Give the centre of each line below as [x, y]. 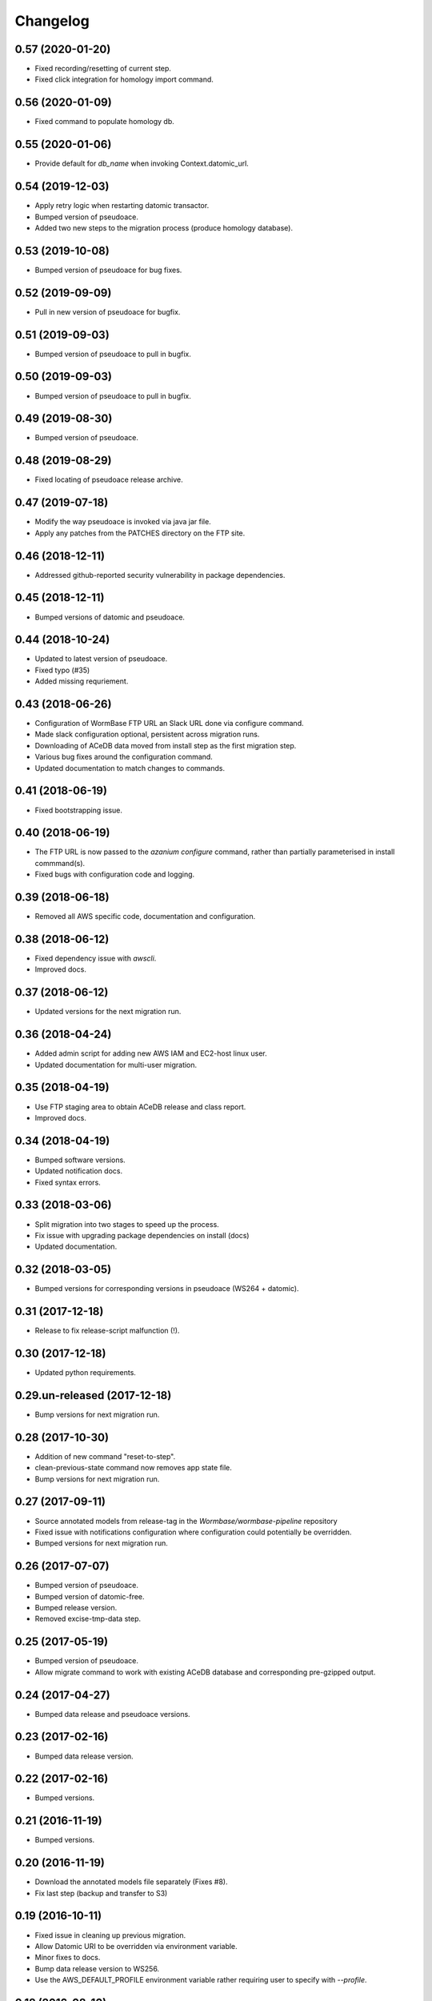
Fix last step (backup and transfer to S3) [101, 1893]
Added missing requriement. [82, 681]
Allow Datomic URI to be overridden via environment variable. [136, 1946]
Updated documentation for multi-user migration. [116, 1065]
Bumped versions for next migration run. [101, 1543]
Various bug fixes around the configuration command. [124, 757]
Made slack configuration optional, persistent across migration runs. [147, 734]
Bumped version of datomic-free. [90, 1596]
